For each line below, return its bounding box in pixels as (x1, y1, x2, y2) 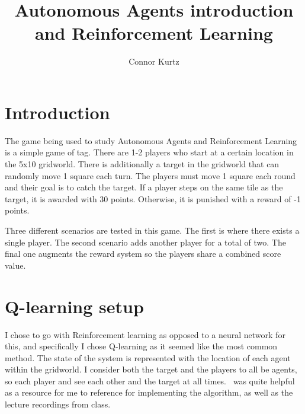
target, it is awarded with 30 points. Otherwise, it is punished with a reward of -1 (5, 192, 301, 205)
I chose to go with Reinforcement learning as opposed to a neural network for (5, 328, 285, 340)
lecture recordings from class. (5, 398, 111, 410)
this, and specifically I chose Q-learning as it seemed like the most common (5, 340, 278, 352)
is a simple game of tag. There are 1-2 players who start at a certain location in (5, 146, 294, 158)
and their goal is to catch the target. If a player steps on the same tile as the (5, 181, 283, 193)
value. (5, 259, 26, 271)
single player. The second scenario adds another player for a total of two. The (5, 235, 286, 248)
